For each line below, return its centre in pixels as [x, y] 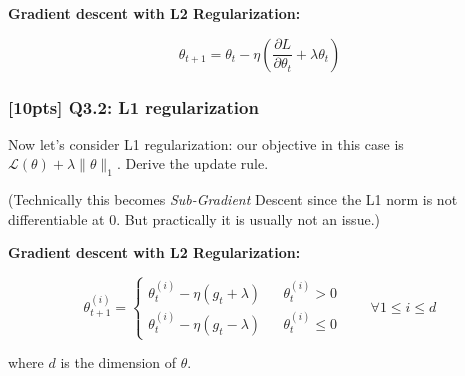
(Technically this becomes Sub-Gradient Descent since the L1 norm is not [233, 199]
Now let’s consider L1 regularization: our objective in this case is [206, 143]
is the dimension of [118, 362]
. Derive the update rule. [192, 163]
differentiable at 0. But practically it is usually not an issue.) [194, 218]
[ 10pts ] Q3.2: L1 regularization [133, 106]
